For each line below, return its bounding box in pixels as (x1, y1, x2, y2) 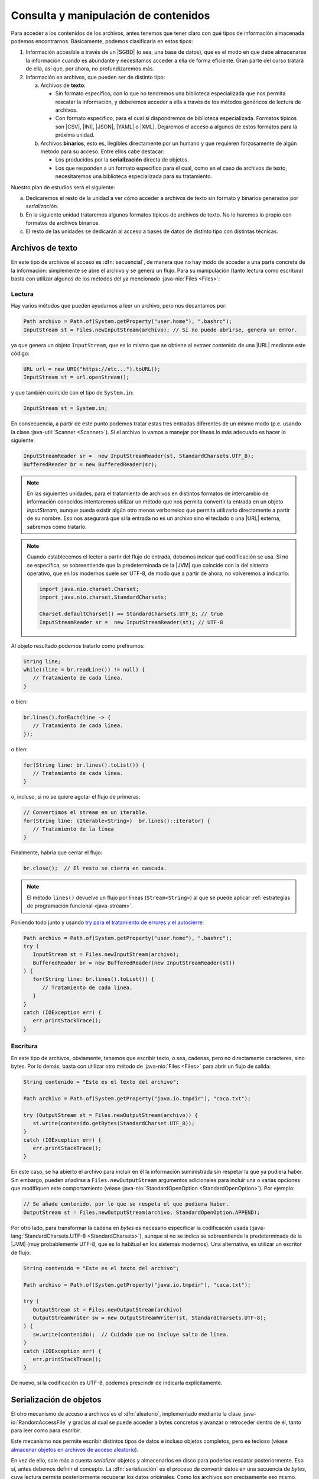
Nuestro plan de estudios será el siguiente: (11, 183, 115, 190)
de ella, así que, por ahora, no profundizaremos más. (25, 65, 155, 72)
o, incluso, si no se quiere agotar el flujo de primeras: (11, 793, 141, 800)
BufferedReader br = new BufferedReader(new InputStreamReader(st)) (32, 959, 236, 966)
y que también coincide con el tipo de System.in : (11, 389, 134, 396)
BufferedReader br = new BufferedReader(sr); (23, 461, 158, 467)
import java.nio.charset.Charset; (39, 586, 139, 593)
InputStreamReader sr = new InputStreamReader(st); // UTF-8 (39, 619, 223, 625)
